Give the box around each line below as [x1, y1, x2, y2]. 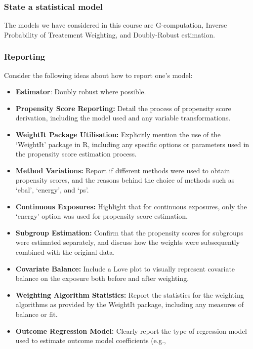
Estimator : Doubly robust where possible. [15, 86, 146, 97]
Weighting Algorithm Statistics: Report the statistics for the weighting [15, 289, 244, 300]
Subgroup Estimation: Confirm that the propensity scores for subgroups [15, 227, 243, 237]
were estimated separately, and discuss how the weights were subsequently [15, 237, 240, 247]
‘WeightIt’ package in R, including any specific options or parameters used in [15, 139, 250, 149]
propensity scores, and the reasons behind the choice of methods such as [15, 175, 235, 185]
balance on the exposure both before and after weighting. [15, 273, 189, 283]
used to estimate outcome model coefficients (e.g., [15, 335, 166, 346]
